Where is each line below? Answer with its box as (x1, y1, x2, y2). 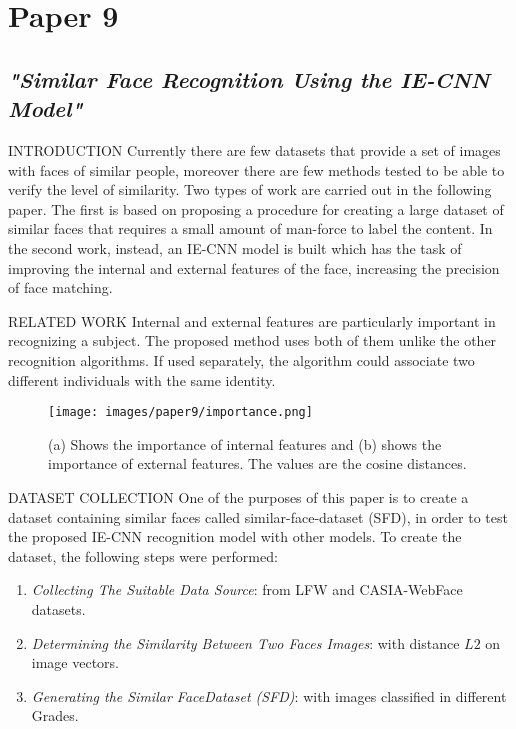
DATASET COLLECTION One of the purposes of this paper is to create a (8, 486, 469, 507)
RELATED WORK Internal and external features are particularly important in (8, 310, 496, 331)
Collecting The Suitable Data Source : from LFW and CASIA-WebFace (31, 579, 463, 600)
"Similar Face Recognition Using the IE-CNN (8, 63, 490, 94)
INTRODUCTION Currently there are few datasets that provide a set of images (8, 139, 501, 160)
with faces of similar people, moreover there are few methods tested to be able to (8, 159, 505, 180)
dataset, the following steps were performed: (8, 545, 278, 566)
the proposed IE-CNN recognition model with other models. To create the (8, 526, 462, 547)
